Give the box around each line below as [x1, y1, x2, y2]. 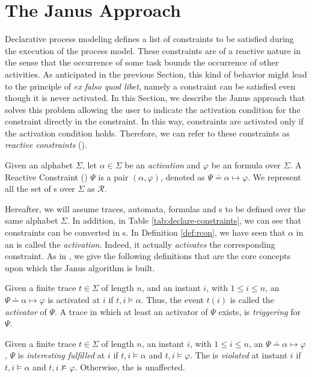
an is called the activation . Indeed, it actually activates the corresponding [5, 238, 275, 250]
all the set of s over [5, 182, 75, 195]
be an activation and [124, 159, 201, 171]
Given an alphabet [5, 159, 73, 171]
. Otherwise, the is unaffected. [75, 360, 185, 373]
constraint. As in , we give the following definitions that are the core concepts [5, 250, 291, 262]
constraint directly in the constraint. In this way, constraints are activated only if [5, 115, 304, 127]
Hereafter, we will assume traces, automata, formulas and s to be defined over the [5, 202, 306, 215]
